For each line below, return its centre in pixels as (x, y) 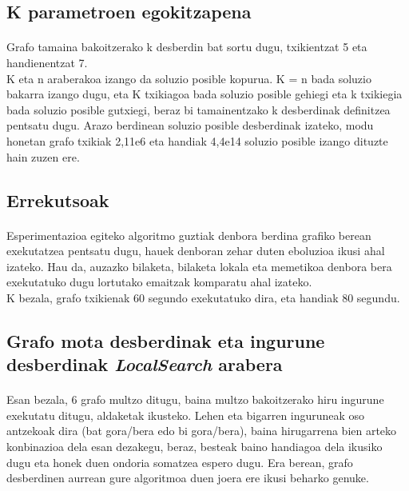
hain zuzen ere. (43, 156)
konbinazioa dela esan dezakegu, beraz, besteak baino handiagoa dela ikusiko (195, 447)
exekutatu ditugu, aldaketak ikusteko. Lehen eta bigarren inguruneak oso (186, 415)
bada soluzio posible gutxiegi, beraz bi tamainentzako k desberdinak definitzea (199, 109)
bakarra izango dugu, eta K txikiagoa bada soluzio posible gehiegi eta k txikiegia (204, 94)
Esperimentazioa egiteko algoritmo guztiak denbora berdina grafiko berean (189, 235)
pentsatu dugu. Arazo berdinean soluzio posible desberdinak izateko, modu (190, 125)
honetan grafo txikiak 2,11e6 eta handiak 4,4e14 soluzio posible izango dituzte (197, 140)
